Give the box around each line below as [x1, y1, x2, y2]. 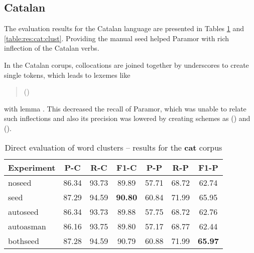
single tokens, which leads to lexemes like [4, 69, 131, 80]
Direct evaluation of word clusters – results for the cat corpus [5, 141, 222, 153]
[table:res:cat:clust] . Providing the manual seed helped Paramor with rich [4, 33, 229, 43]
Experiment [8, 161, 56, 173]
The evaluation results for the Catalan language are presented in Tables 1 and [4, 23, 244, 34]
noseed [8, 176, 32, 188]
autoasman [8, 220, 46, 232]
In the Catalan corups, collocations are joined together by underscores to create [4, 59, 249, 70]
